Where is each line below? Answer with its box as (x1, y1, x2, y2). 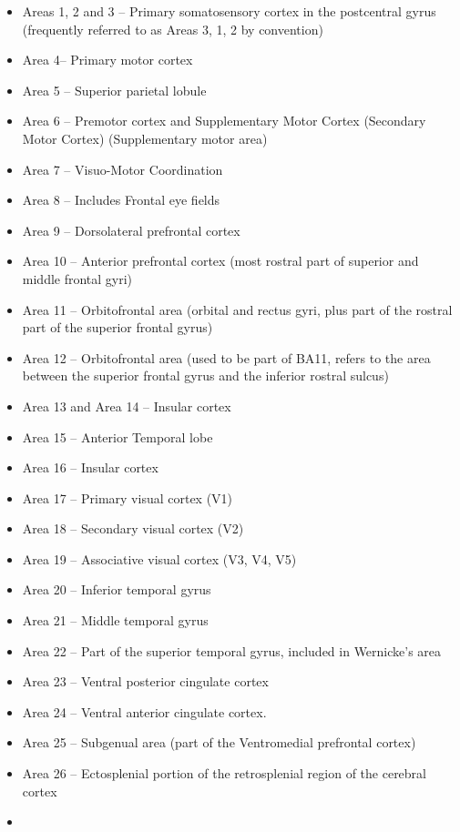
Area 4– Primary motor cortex (22, 50, 193, 69)
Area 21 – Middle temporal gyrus (22, 611, 209, 630)
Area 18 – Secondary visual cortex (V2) (22, 519, 244, 538)
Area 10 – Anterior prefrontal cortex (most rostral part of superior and (22, 251, 419, 270)
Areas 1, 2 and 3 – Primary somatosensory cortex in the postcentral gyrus (22, 2, 436, 20)
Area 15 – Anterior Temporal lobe (22, 427, 213, 446)
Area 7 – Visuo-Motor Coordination (22, 159, 223, 178)
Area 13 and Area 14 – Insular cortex (22, 396, 231, 415)
